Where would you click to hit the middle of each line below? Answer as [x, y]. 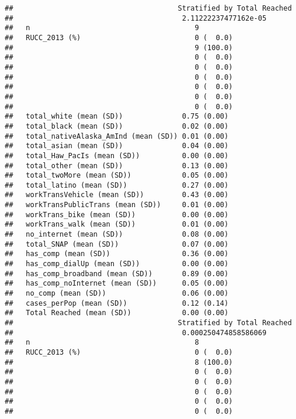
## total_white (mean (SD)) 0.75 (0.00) [117, 117]
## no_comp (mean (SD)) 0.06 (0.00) [117, 294]
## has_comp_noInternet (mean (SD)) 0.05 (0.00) [117, 284]
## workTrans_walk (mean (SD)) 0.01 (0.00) [117, 225]
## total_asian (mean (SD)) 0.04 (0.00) [117, 146]
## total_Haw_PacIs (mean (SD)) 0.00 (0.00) [117, 156]
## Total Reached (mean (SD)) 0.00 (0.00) [117, 313]
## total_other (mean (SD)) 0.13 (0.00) [117, 166]
